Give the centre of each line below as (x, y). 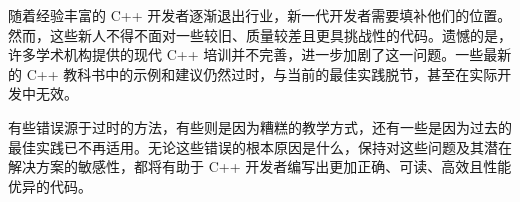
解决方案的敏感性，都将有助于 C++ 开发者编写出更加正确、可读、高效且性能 (260, 166)
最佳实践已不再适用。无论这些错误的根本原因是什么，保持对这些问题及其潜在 (260, 146)
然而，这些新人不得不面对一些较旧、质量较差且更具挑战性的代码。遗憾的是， (260, 34)
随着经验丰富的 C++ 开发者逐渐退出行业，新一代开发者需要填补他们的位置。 (260, 15)
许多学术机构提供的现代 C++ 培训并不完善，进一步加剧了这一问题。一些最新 (260, 54)
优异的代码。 (50, 185)
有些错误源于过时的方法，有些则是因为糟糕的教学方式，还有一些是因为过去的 (260, 126)
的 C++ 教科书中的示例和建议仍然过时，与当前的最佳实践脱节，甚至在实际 (253, 73)
